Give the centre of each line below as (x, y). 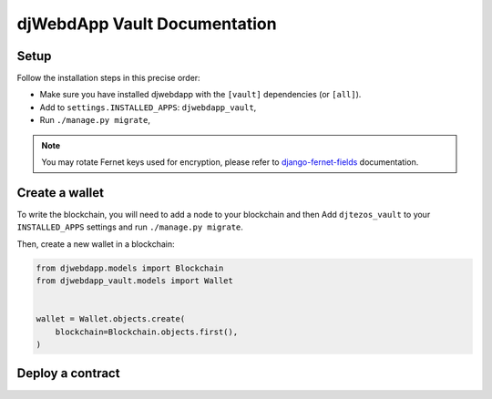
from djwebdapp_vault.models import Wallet (135, 281)
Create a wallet (61, 193)
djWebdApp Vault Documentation (147, 24)
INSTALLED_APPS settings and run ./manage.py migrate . (130, 227)
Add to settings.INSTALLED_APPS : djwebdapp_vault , (148, 107)
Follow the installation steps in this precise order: (108, 78)
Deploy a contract (68, 373)
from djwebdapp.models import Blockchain (130, 268)
